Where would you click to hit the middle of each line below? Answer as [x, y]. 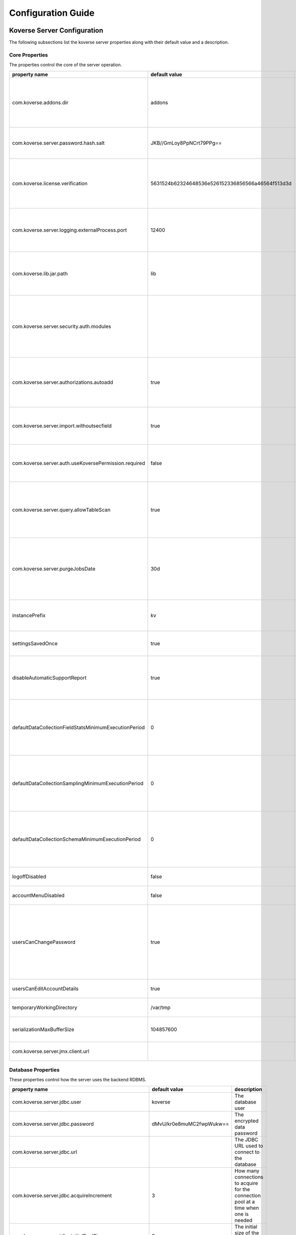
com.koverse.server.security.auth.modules [62, 326]
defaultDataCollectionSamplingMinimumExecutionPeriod [78, 783]
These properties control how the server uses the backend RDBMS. [78, 1080]
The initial [246, 1227]
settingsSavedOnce [35, 643]
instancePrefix [29, 615]
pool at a [245, 1201]
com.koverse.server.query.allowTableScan [61, 510]
